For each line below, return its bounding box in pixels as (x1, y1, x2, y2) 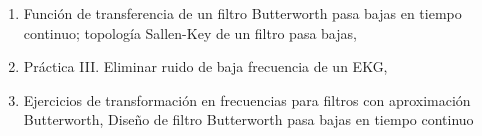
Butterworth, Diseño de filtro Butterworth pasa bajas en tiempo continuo (23, 109, 474, 130)
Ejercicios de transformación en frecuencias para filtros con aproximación (23, 89, 471, 110)
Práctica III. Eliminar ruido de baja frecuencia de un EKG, (23, 56, 388, 77)
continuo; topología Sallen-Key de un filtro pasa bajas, (23, 22, 357, 43)
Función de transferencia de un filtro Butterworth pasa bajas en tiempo (23, 3, 462, 23)
